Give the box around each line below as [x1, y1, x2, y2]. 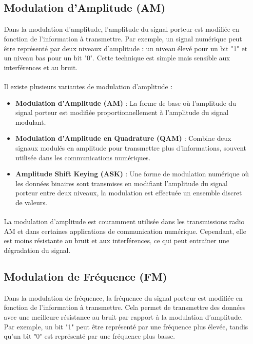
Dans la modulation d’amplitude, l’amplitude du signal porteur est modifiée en [4, 24, 239, 34]
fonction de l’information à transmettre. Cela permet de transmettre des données [4, 302, 246, 312]
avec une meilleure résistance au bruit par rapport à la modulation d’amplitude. [4, 312, 243, 322]
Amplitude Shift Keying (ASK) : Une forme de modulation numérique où [15, 169, 249, 179]
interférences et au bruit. [4, 62, 78, 72]
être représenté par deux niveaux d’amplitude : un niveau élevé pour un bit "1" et [4, 43, 248, 53]
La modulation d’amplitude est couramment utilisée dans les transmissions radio [4, 216, 245, 227]
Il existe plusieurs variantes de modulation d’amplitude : [4, 81, 173, 91]
